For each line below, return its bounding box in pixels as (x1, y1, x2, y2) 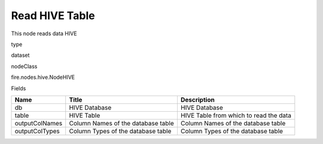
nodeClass (11, 63, 38, 70)
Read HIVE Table (11, 9, 95, 22)
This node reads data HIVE (11, 30, 77, 37)
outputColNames (14, 119, 63, 127)
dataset (11, 51, 30, 59)
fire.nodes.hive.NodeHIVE (11, 73, 75, 81)
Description (180, 96, 215, 104)
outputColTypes (14, 127, 60, 135)
